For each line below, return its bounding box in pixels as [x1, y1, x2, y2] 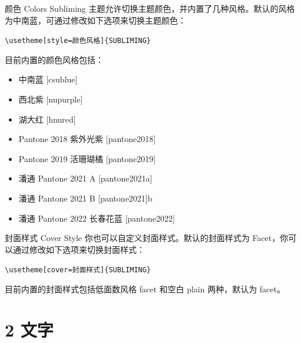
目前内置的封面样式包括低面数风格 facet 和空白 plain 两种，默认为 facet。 [5, 283, 285, 295]
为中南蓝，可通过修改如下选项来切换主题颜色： [5, 14, 186, 26]
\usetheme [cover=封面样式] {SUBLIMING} [5, 266, 151, 275]
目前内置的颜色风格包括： [5, 53, 104, 65]
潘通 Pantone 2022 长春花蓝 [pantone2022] [18, 212, 175, 224]
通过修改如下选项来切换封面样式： [12, 243, 145, 255]
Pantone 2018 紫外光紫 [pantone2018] [18, 133, 156, 145]
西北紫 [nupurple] [18, 93, 83, 105]
